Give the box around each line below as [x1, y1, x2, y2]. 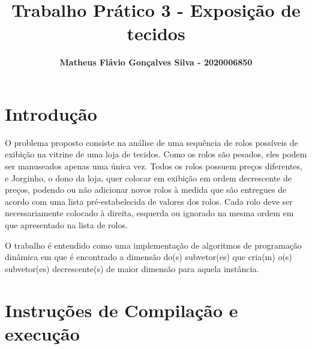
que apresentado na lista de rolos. [5, 219, 128, 231]
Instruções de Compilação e [5, 297, 238, 322]
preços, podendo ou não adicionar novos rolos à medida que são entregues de [5, 183, 287, 196]
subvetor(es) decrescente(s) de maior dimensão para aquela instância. [5, 262, 259, 275]
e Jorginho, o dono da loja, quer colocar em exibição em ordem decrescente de [5, 171, 292, 184]
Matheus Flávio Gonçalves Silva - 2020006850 [59, 56, 253, 68]
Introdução [5, 101, 97, 126]
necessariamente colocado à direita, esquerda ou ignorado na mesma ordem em [5, 207, 294, 219]
